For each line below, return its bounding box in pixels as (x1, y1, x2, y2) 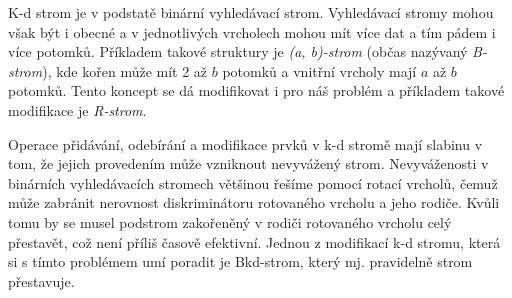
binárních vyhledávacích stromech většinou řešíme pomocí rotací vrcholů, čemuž (8, 172, 498, 193)
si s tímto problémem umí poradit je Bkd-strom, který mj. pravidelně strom (8, 251, 473, 272)
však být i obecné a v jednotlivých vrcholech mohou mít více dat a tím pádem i (8, 21, 496, 42)
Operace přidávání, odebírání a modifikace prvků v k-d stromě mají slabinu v (8, 133, 483, 154)
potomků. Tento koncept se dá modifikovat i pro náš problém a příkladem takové (8, 80, 505, 101)
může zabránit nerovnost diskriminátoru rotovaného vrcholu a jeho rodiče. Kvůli (8, 192, 500, 213)
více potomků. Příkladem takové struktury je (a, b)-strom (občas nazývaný (8, 41, 468, 62)
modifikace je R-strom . (8, 99, 147, 120)
